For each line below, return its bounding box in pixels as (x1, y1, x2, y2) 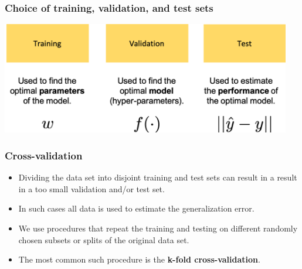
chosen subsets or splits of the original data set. (18, 233, 189, 246)
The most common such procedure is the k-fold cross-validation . (18, 253, 260, 265)
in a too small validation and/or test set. (18, 182, 165, 195)
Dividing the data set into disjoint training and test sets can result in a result (18, 171, 297, 183)
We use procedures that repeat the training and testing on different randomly (18, 222, 298, 234)
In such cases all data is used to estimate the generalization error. (18, 202, 255, 214)
